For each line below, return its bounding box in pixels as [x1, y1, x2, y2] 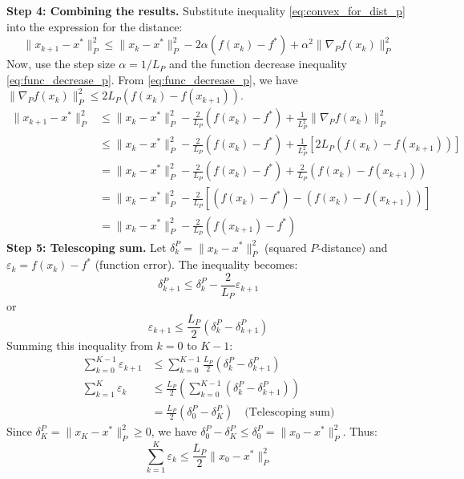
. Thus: [342, 423, 377, 440]
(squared [264, 238, 307, 255]
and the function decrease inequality [169, 55, 347, 72]
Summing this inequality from [6, 337, 153, 354]
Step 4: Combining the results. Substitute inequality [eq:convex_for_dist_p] [6, 2, 405, 18]
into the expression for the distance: [6, 18, 183, 35]
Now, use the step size [6, 55, 115, 72]
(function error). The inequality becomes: [95, 256, 298, 273]
